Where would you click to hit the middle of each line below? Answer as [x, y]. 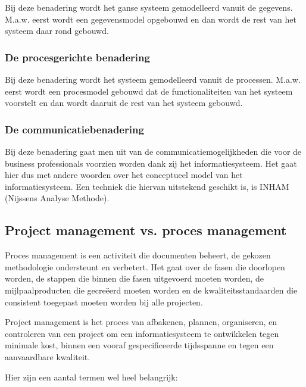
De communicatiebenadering [74, 129]
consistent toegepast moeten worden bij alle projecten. [104, 302]
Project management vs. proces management [146, 230]
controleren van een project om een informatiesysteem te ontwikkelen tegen [142, 333]
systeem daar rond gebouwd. [57, 31]
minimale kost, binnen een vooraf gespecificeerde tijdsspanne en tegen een [139, 345]
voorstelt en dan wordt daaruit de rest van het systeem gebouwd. [124, 103]
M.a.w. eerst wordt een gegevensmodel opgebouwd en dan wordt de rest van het [151, 19]
